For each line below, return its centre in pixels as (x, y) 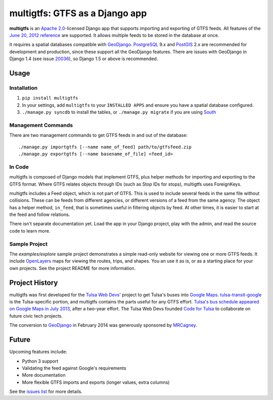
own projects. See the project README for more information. (73, 268)
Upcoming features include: (38, 352)
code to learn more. (30, 231)
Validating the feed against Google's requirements (74, 368)
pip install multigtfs (50, 98)
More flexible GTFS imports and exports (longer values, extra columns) (96, 382)
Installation (24, 87)
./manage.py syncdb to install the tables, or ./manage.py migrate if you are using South (119, 112)
